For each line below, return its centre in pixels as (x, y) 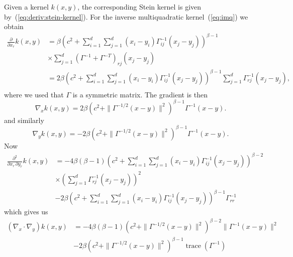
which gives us (26, 212)
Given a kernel (26, 7)
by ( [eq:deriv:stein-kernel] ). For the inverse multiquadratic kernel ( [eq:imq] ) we (126, 16)
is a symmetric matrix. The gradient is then (140, 94)
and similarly (24, 120)
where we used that (34, 94)
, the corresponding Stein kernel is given (139, 7)
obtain (14, 26)
